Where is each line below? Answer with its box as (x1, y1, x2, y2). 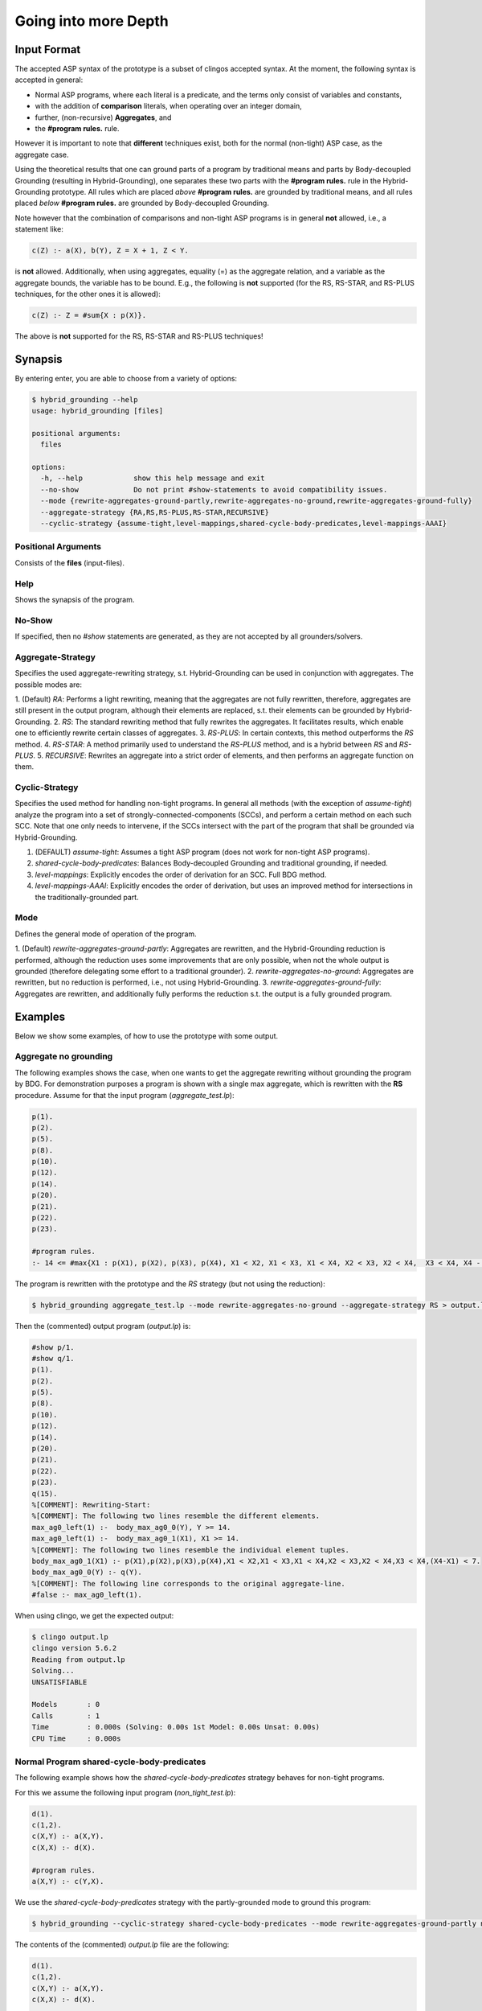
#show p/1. (31, 1343, 75, 1351)
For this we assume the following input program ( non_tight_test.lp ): (14, 1787, 236, 1797)
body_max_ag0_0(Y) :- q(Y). (31, 1568, 142, 1577)
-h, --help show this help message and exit (40, 474, 265, 483)
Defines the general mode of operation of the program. (14, 929, 197, 939)
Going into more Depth (14, 12, 169, 30)
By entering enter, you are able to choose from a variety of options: (14, 373, 237, 383)
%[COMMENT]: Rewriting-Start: (31, 1500, 151, 1509)
